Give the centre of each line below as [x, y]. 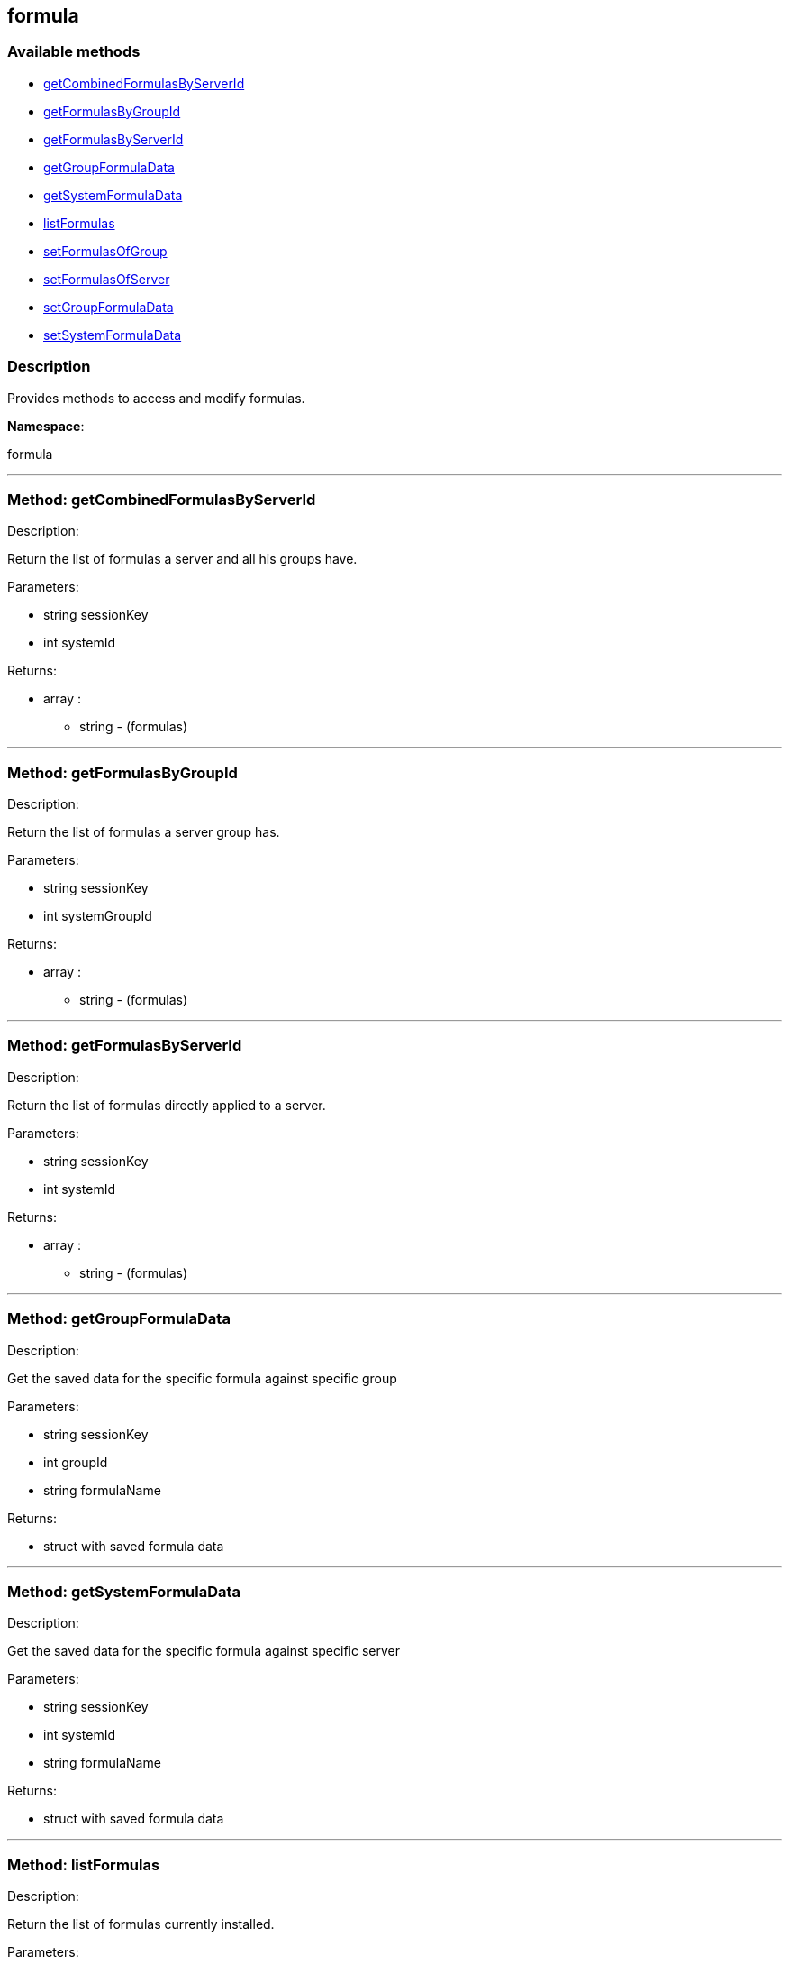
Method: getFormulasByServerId [125, 1046]
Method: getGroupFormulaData [119, 1319]
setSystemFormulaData [113, 335]
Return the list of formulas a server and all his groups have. [182, 559]
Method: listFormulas [84, 1864]
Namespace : [46, 426]
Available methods [74, 52]
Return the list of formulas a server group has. [144, 832]
